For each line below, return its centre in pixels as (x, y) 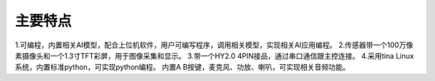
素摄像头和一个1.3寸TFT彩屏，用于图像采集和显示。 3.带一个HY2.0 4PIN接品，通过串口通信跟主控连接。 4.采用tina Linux (214, 55)
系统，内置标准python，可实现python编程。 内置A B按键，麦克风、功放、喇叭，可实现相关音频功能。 (182, 67)
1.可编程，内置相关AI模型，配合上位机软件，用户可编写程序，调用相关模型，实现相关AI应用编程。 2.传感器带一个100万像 (214, 45)
